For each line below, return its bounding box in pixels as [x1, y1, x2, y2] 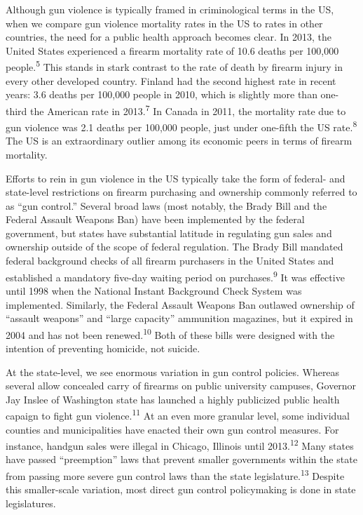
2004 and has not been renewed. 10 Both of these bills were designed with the [6, 325, 335, 342]
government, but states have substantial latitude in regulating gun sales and [6, 225, 332, 240]
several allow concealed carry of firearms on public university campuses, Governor [6, 378, 357, 393]
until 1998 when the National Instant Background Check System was [6, 283, 302, 297]
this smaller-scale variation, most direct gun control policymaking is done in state [6, 482, 356, 497]
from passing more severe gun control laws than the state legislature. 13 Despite [6, 467, 345, 483]
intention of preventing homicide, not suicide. [6, 340, 200, 355]
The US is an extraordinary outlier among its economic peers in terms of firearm [6, 133, 352, 148]
